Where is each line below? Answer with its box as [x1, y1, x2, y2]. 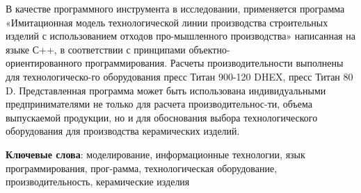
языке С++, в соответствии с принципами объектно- [6, 42, 230, 56]
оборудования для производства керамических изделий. [6, 124, 240, 138]
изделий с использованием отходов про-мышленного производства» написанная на [6, 28, 355, 43]
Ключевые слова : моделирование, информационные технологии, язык [6, 146, 305, 161]
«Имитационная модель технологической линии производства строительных [6, 15, 328, 29]
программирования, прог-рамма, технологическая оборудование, [6, 160, 278, 175]
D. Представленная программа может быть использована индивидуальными [6, 83, 326, 97]
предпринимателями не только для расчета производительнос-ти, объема [6, 96, 313, 111]
